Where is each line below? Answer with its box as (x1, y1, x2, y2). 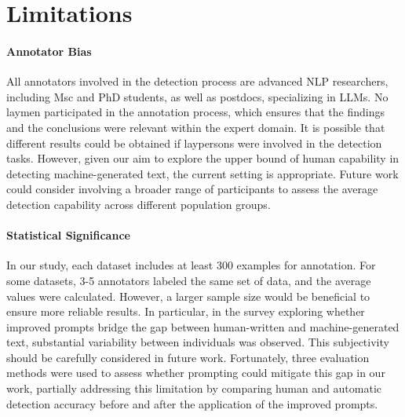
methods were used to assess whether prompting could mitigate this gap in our (6, 364, 385, 381)
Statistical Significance (6, 227, 130, 243)
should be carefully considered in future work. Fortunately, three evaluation (6, 349, 370, 365)
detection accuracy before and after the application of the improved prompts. (6, 395, 378, 412)
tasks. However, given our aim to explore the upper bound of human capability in (6, 150, 400, 166)
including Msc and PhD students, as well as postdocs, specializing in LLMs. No (6, 88, 389, 104)
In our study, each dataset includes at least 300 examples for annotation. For (6, 257, 376, 273)
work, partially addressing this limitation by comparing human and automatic (6, 380, 382, 397)
